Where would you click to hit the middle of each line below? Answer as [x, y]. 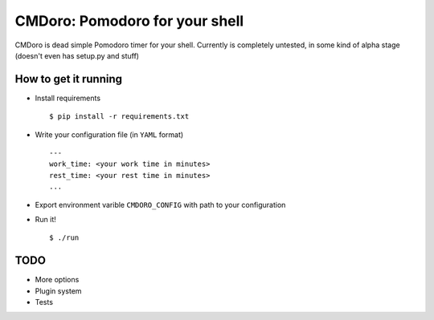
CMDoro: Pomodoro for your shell [129, 21]
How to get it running [69, 79]
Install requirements [68, 98]
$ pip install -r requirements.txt [119, 117]
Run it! [45, 219]
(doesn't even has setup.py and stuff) [77, 55]
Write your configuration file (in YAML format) [109, 134]
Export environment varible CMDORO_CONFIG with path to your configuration [160, 205]
